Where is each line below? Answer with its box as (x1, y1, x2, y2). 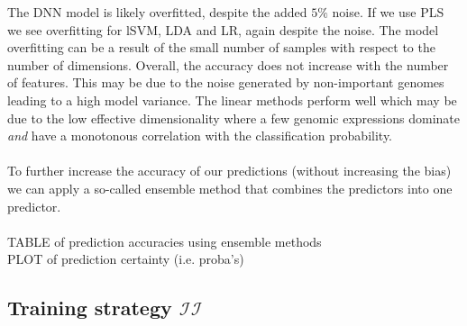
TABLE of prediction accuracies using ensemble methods (7, 231, 322, 250)
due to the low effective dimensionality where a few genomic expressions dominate (7, 108, 460, 127)
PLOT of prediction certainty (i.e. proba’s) (7, 249, 244, 268)
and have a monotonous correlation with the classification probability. (7, 126, 393, 145)
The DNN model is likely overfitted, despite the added (7, 3, 307, 21)
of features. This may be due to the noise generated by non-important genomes (7, 73, 444, 92)
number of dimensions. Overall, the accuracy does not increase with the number (7, 55, 449, 74)
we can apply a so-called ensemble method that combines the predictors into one (7, 178, 453, 197)
